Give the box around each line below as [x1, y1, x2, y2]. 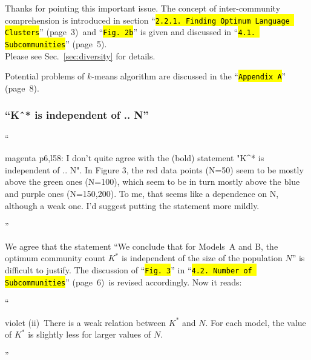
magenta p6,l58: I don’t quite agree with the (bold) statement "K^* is [5, 152, 264, 164]
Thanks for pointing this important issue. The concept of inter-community [5, 2, 281, 14]
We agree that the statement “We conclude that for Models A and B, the [5, 239, 278, 252]
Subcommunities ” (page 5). [5, 37, 107, 50]
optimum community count [5, 252, 106, 264]
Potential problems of [5, 70, 85, 82]
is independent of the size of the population [121, 252, 283, 264]
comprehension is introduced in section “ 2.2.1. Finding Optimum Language [5, 13, 290, 26]
